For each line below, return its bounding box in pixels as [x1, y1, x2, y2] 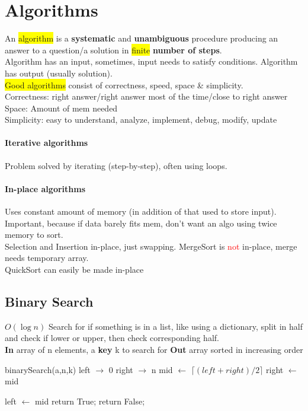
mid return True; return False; [34, 394, 145, 407]
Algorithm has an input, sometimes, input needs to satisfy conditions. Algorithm [5, 55, 298, 68]
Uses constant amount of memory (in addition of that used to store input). [5, 205, 277, 218]
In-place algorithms [5, 182, 86, 195]
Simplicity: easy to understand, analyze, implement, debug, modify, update [5, 113, 277, 126]
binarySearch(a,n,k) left [5, 363, 91, 375]
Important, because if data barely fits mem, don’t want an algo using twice [5, 216, 277, 229]
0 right [108, 363, 133, 375]
